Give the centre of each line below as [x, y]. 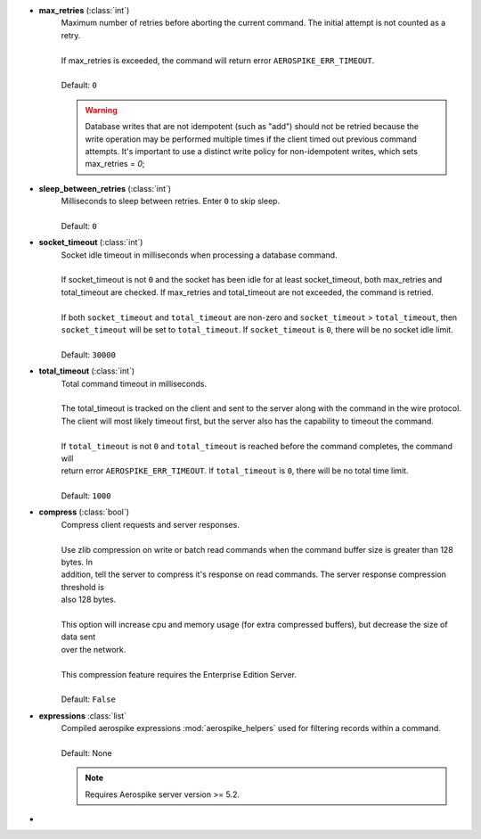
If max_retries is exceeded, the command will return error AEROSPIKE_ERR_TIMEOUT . [218, 60]
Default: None [86, 753]
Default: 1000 [86, 496]
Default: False [88, 699]
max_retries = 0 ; [115, 164]
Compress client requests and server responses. [150, 524]
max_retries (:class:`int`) [84, 10]
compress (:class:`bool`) [84, 512]
